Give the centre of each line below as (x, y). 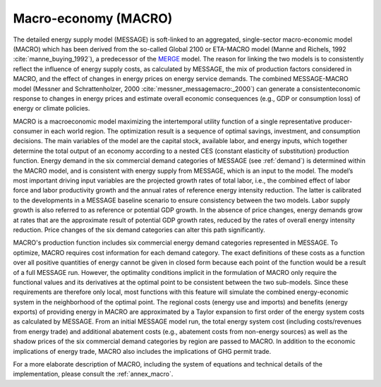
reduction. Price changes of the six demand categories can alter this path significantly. (139, 230)
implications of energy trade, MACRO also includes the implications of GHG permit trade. (142, 351)
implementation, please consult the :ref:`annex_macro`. (93, 374)
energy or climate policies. (52, 109)
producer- (338, 121)
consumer (28, 131)
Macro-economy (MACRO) (93, 18)
